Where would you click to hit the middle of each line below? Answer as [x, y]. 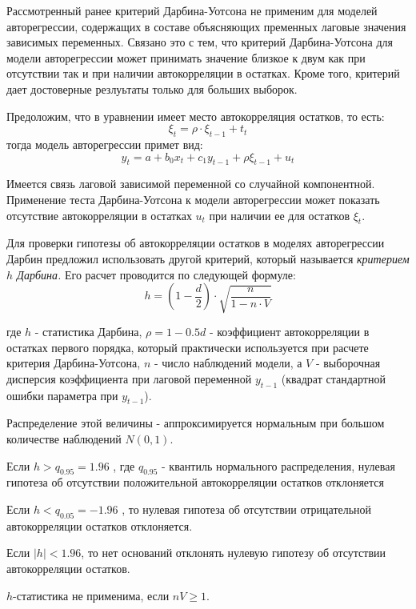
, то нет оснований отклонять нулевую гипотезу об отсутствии [234, 553]
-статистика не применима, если [91, 595]
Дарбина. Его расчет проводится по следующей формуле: [156, 274]
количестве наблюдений [64, 439]
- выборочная [348, 363]
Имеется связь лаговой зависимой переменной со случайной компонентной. [191, 184]
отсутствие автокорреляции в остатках [99, 215]
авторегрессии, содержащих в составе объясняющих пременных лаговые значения [206, 26]
